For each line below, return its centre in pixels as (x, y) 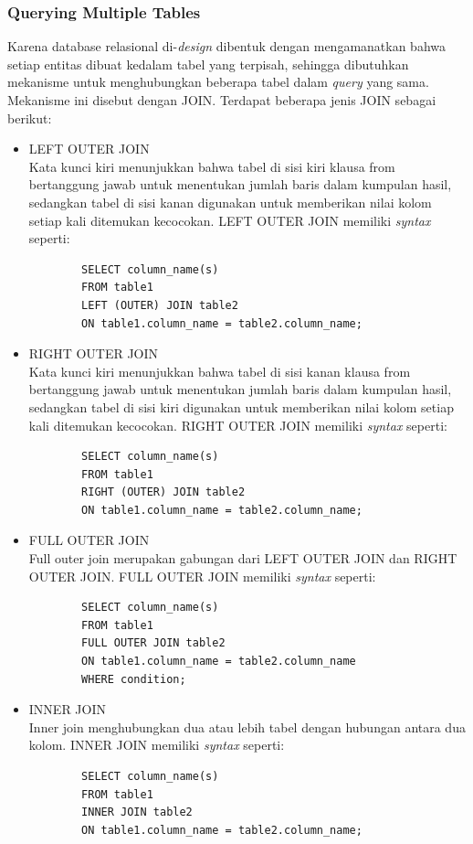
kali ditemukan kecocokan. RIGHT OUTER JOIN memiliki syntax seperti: (238, 425)
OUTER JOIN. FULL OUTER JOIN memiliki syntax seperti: (202, 576)
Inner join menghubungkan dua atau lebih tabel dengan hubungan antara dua (247, 726)
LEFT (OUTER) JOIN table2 (160, 305)
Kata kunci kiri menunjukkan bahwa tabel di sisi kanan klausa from (220, 371)
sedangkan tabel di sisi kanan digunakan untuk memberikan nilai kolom (230, 202)
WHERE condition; (134, 679)
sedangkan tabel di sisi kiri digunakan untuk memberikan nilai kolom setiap (241, 406)
